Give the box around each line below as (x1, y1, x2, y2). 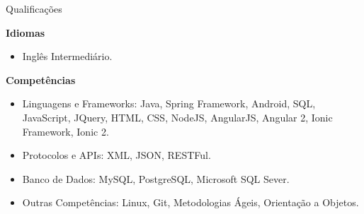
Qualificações (6, 1, 62, 16)
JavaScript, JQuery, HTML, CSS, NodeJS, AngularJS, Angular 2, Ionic (22, 109, 333, 124)
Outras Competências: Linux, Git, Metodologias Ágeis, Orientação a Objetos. (22, 195, 359, 210)
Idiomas (6, 25, 45, 40)
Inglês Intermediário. (22, 49, 113, 64)
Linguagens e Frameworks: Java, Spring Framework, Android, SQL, (22, 96, 316, 111)
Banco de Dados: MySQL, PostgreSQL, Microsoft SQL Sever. (22, 171, 290, 186)
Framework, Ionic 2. (22, 124, 109, 138)
